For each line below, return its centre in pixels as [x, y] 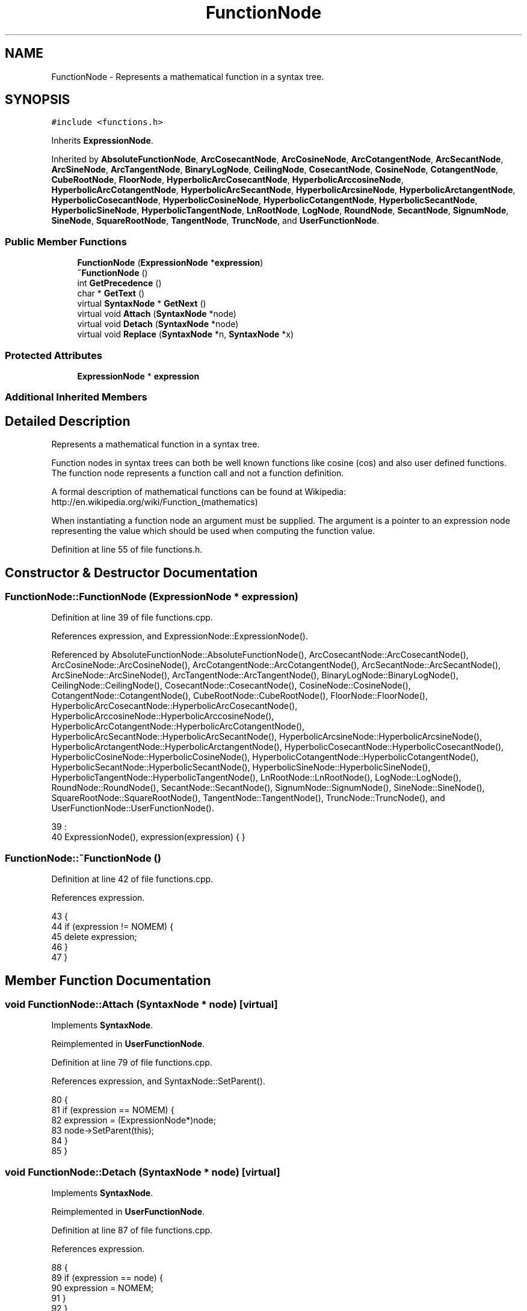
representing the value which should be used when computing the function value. [213, 531]
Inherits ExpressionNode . [102, 141]
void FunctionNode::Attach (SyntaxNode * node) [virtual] [141, 1004]
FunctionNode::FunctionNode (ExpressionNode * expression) [152, 597]
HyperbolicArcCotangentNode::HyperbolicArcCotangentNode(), [178, 726]
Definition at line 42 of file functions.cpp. [132, 879]
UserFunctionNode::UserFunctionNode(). [133, 808]
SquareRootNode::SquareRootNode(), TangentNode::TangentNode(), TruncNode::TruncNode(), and [248, 798]
